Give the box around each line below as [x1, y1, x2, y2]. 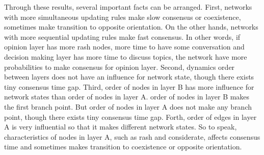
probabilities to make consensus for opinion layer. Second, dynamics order [4, 61, 235, 72]
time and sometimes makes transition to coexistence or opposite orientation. [4, 141, 242, 152]
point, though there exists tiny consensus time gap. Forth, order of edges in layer [4, 111, 257, 122]
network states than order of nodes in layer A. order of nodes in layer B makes [4, 91, 250, 102]
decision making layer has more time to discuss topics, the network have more [4, 51, 247, 62]
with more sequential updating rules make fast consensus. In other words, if [4, 31, 241, 42]
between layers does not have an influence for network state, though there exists [4, 71, 254, 82]
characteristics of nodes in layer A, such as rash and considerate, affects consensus [4, 131, 260, 142]
